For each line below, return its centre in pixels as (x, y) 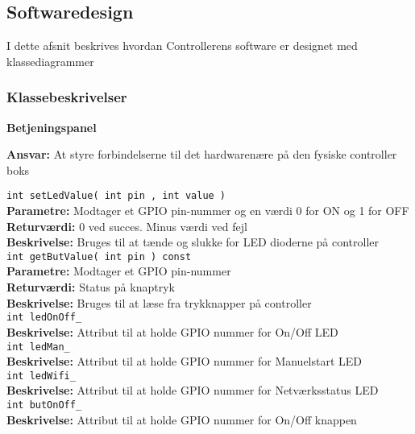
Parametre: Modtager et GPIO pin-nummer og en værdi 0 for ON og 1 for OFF (208, 211)
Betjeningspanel (52, 127)
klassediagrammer (50, 61)
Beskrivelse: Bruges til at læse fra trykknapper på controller (159, 302)
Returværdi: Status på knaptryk (91, 287)
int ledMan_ (38, 347)
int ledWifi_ (41, 376)
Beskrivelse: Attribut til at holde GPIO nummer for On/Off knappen (182, 419)
